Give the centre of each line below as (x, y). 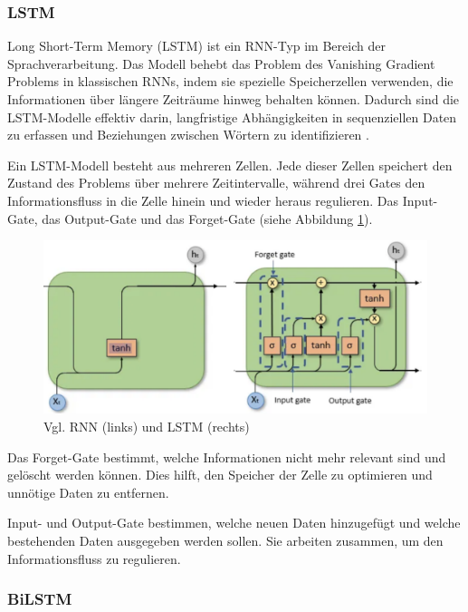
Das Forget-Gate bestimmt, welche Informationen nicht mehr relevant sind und (227, 457)
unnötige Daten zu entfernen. (88, 492)
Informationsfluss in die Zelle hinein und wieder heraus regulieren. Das (203, 200)
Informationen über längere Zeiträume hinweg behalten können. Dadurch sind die (234, 99)
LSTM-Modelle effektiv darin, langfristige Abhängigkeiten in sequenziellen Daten (232, 117)
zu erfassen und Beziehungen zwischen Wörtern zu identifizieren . (188, 135)
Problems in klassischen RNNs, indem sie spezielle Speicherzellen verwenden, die (230, 81)
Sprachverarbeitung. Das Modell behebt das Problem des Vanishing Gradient (221, 63)
